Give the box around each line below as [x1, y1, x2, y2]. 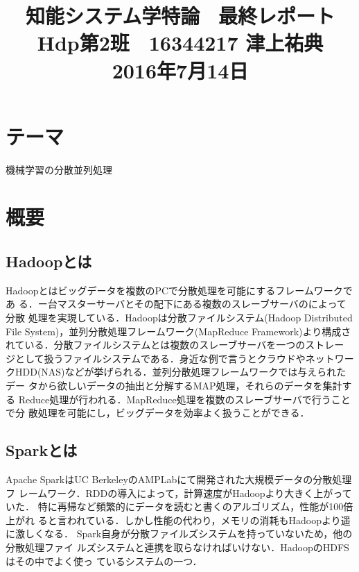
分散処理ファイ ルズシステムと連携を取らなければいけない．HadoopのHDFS [6, 539, 349, 554]
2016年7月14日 [112, 56, 249, 84]
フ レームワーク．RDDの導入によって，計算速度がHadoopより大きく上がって [6, 485, 352, 500]
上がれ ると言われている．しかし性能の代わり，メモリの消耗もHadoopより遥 [6, 512, 351, 527]
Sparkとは [6, 439, 78, 461]
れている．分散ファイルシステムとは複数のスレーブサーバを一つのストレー [6, 337, 344, 352]
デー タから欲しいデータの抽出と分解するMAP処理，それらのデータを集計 [6, 378, 342, 393]
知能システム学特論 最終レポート [26, 1, 335, 30]
